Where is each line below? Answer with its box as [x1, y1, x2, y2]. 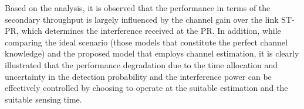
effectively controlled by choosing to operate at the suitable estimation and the [5, 82, 288, 94]
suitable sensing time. [5, 93, 82, 105]
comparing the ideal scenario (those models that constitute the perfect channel [5, 36, 288, 48]
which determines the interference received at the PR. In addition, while [21, 24, 281, 37]
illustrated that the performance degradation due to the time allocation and [5, 58, 278, 71]
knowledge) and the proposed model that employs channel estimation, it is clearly [5, 47, 299, 59]
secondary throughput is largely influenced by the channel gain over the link [5, 13, 279, 25]
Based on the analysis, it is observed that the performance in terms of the [5, 2, 271, 13]
